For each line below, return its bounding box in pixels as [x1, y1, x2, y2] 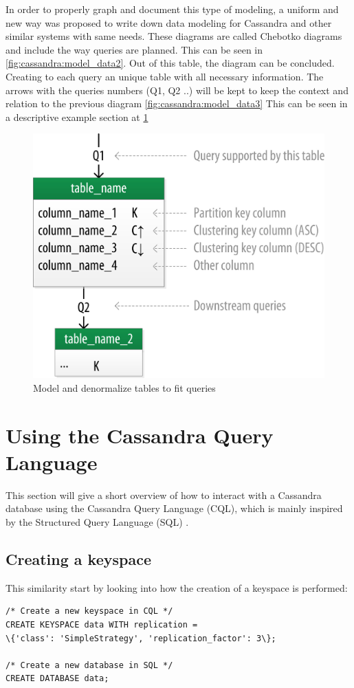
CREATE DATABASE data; [5, 674, 109, 684]
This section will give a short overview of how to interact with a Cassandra [5, 487, 322, 502]
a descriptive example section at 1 [5, 109, 148, 124]
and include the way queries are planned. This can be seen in [5, 42, 263, 56]
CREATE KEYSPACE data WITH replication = [5, 620, 198, 630]
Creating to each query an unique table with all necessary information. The [5, 69, 324, 83]
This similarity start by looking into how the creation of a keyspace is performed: [5, 580, 348, 595]
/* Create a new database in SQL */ [5, 660, 173, 670]
